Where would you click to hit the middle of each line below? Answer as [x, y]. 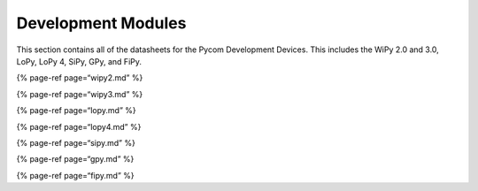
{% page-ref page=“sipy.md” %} [76, 142]
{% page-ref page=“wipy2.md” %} [80, 78]
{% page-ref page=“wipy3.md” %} [80, 94]
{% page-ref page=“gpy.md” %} [75, 159]
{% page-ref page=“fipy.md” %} [75, 175]
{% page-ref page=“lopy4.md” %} [79, 126]
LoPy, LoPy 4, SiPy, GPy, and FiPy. [79, 61]
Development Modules [101, 23]
